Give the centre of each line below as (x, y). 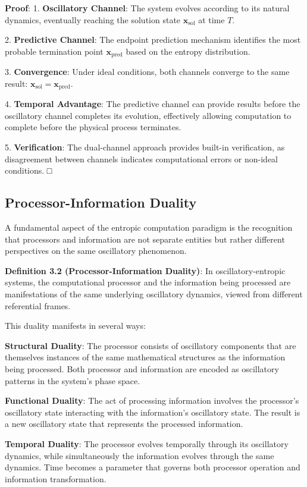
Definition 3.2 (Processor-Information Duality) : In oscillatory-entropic (145, 270)
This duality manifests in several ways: (75, 326)
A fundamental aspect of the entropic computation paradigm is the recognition (149, 227)
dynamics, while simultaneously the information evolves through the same (140, 455)
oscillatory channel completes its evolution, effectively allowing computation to (148, 115)
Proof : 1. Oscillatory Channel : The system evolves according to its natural (147, 8)
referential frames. (38, 305)
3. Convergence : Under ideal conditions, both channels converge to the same (147, 72)
